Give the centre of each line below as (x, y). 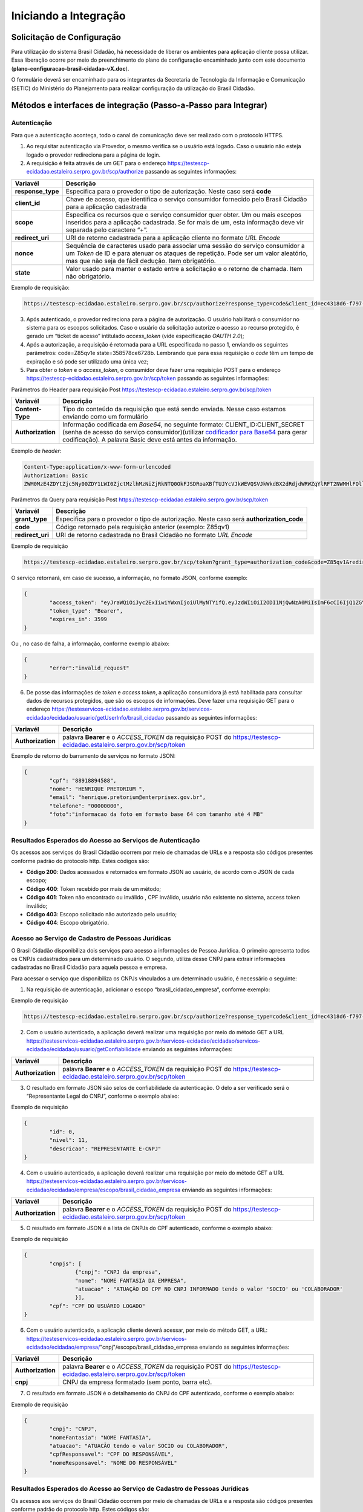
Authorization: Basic (56, 475)
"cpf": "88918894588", (83, 780)
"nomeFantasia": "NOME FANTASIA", (100, 1437)
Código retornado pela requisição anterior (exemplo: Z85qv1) (142, 527)
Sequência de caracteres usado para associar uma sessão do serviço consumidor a (185, 246)
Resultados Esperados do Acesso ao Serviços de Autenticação (106, 840)
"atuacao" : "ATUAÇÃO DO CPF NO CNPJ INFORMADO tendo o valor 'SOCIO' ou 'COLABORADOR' (209, 1289)
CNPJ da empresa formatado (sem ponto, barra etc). (137, 1382)
